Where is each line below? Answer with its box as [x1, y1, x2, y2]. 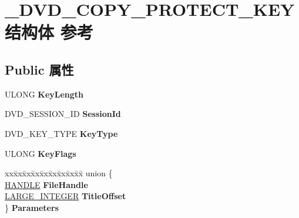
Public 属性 [5, 60, 74, 78]
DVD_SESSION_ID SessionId [5, 108, 121, 120]
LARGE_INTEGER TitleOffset [5, 190, 126, 202]
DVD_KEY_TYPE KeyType [5, 127, 118, 139]
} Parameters [5, 201, 59, 213]
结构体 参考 [5, 20, 93, 44]
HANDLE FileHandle [5, 178, 88, 190]
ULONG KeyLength [5, 88, 84, 100]
